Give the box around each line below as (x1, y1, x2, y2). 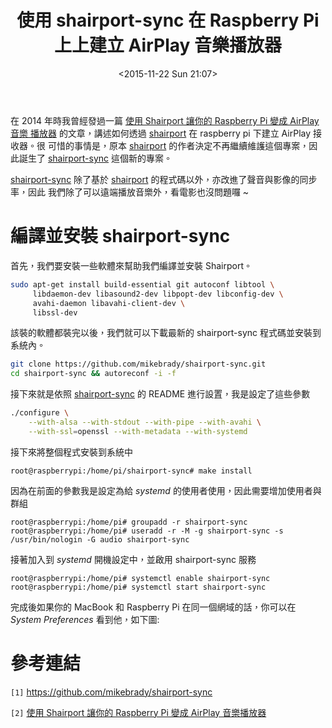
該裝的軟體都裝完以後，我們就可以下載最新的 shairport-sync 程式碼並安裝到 (10, 327, 322, 339)
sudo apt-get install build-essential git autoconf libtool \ (10, 279, 275, 290)
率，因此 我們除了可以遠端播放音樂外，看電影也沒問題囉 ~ (10, 186, 250, 198)
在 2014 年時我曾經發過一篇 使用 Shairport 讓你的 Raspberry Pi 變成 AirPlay (10, 114, 320, 126)
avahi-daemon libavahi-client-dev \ (32, 298, 186, 308)
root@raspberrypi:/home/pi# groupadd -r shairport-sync (10, 517, 248, 527)
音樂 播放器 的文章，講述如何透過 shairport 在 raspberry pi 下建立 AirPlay (10, 127, 312, 139)
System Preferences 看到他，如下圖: (10, 613, 160, 625)
